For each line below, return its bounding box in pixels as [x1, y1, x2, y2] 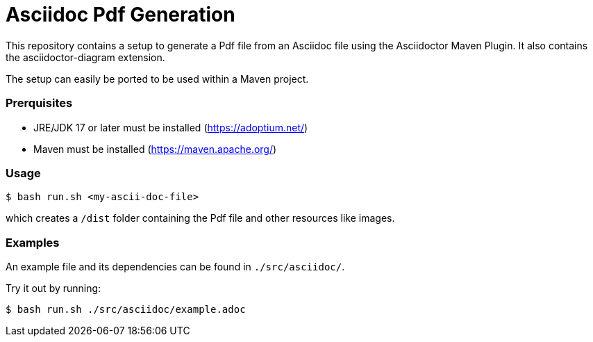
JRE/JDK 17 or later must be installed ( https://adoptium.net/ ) [33, 121, 308, 133]
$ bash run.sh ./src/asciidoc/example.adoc [6, 304, 246, 315]
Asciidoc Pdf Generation [6, 3, 235, 26]
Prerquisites [6, 96, 73, 111]
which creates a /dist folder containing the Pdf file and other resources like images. [6, 212, 395, 225]
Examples [6, 235, 60, 250]
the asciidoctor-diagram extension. [6, 51, 165, 63]
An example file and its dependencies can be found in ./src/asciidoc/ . [6, 261, 345, 272]
